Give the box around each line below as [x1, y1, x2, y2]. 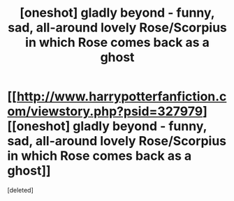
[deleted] [7, 186, 34, 194]
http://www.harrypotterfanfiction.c [16, 89, 227, 105]
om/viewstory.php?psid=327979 [7, 103, 203, 119]
